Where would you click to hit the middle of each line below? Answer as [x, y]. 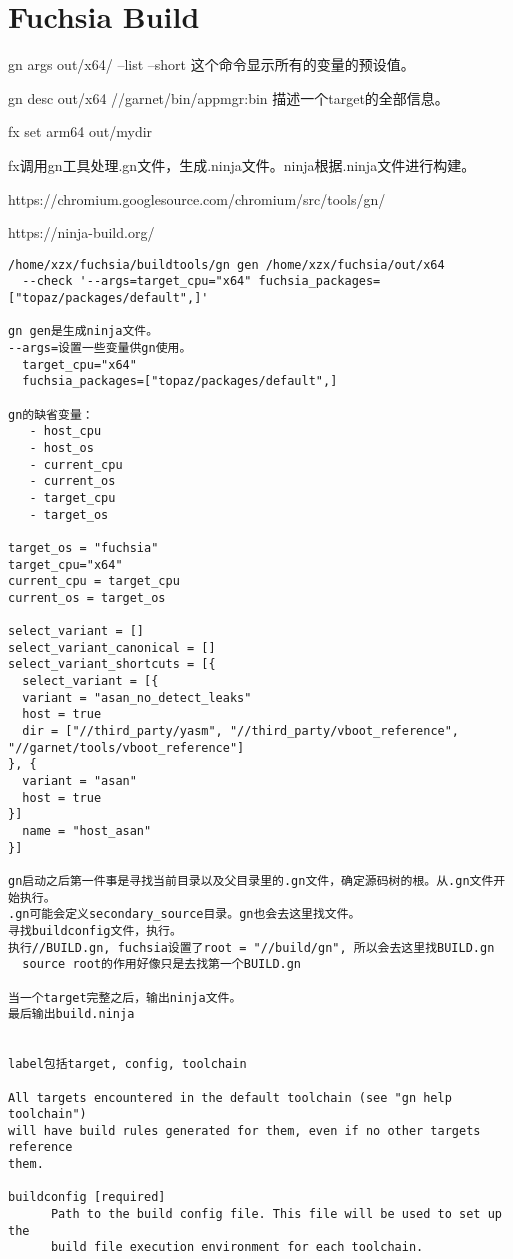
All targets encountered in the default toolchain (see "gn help [230, 1097]
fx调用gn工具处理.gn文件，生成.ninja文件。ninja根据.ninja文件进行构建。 [242, 164]
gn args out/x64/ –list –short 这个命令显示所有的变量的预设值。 [211, 64]
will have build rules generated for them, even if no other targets [244, 1130]
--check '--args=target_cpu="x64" [137, 281]
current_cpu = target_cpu [94, 581]
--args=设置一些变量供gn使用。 [100, 347]
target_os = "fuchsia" [83, 547]
